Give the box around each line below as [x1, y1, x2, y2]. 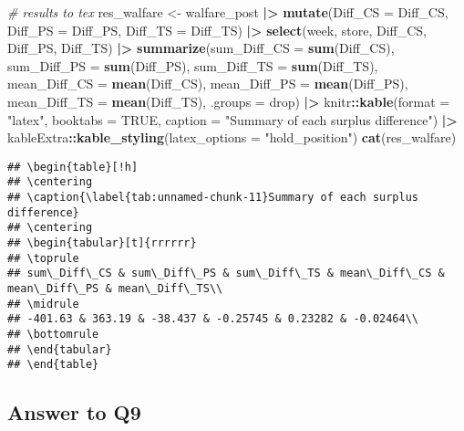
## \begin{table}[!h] [7, 160, 139, 173]
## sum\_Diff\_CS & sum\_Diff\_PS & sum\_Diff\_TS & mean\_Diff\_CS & [7, 267, 445, 280]
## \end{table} [7, 358, 99, 372]
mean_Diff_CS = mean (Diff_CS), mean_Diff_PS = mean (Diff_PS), [7, 74, 408, 93]
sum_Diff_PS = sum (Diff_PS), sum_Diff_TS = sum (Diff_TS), [7, 56, 378, 75]
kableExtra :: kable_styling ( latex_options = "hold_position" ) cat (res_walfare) [7, 128, 457, 147]
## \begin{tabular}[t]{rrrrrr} [7, 237, 197, 250]
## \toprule [7, 251, 79, 265]
